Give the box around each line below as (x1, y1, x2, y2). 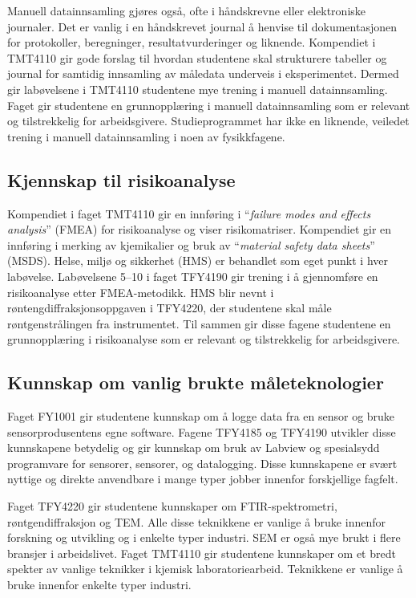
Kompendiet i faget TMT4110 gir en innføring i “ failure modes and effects (7, 205, 371, 222)
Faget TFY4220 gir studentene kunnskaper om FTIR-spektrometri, (7, 498, 337, 515)
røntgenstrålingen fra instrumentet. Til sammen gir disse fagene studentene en (7, 315, 391, 332)
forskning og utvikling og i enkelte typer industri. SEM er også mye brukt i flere (7, 529, 401, 546)
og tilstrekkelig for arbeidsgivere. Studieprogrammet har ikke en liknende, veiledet (7, 112, 410, 129)
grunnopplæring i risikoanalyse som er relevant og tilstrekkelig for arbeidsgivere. (7, 331, 400, 348)
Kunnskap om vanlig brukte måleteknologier (7, 370, 384, 395)
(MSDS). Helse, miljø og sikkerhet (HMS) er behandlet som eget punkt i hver (7, 252, 388, 269)
